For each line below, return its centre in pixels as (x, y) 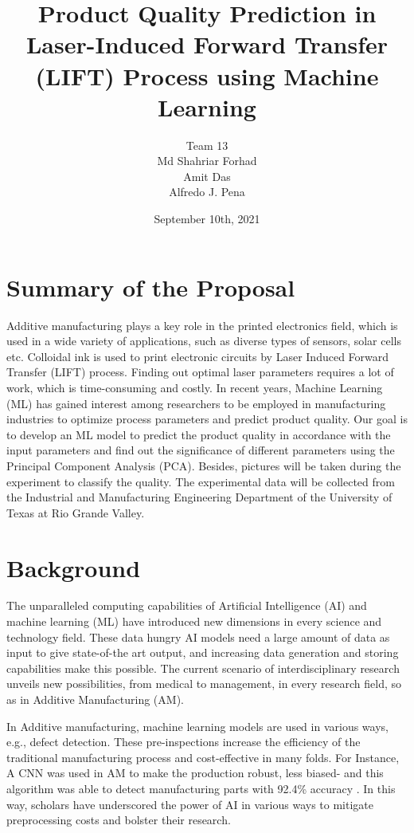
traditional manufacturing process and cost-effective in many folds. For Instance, (203, 757)
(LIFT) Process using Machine (207, 75)
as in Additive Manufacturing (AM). (95, 699)
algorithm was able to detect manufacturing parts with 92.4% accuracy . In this (201, 788)
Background (74, 567)
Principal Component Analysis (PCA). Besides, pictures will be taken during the (204, 465)
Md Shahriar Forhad (207, 161)
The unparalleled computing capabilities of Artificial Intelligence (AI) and (187, 605)
